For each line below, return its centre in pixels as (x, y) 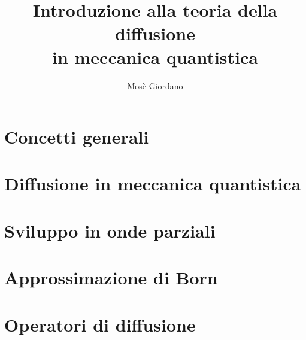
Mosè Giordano (155, 85)
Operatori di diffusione (100, 324)
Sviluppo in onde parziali (110, 230)
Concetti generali (77, 137)
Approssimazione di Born (111, 277)
